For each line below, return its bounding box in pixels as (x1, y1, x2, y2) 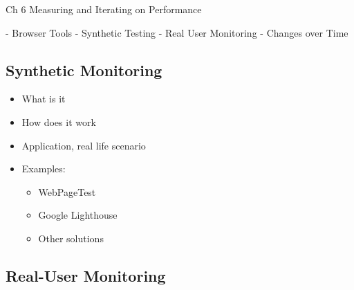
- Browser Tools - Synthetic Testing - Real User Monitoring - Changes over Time (6, 25, 348, 39)
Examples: (21, 161, 66, 176)
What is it (21, 91, 66, 106)
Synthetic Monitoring (6, 59, 162, 80)
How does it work (21, 114, 96, 129)
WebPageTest (38, 184, 96, 199)
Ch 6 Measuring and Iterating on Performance (6, 2, 202, 16)
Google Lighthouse (38, 208, 118, 222)
